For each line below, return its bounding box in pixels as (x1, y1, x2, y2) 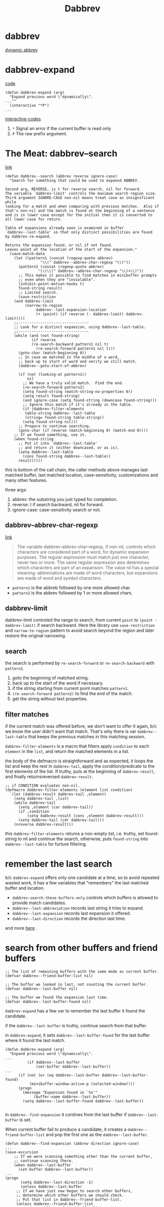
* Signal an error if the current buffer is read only (12, 125, 111, 131)
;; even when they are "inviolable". (18, 277, 96, 282)
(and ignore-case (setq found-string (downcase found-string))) (23, 397, 157, 403)
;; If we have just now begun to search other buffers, (16, 1188, 133, 1193)
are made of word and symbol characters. (17, 575, 102, 581)
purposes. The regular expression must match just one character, (17, 554, 150, 560)
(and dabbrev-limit (14, 298, 54, 303)
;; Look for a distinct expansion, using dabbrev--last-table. (14, 325, 146, 329)
